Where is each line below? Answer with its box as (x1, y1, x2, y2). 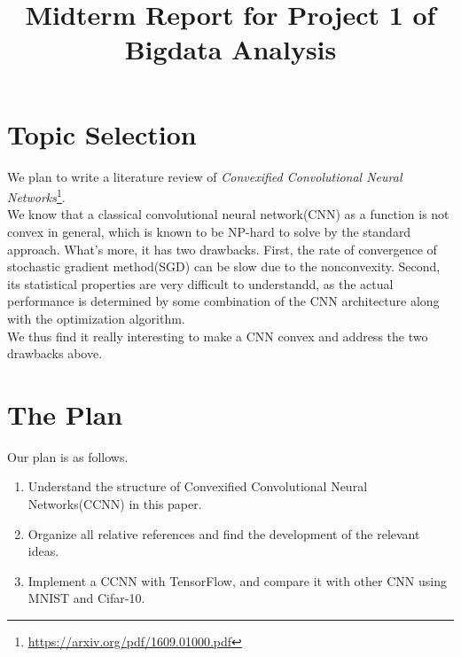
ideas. (27, 542, 59, 560)
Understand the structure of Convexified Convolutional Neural (27, 477, 368, 496)
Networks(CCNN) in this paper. (27, 495, 202, 512)
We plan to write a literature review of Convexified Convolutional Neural (7, 167, 402, 185)
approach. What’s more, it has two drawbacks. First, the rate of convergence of (7, 239, 437, 258)
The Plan (7, 395, 123, 432)
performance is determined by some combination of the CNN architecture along (7, 292, 440, 310)
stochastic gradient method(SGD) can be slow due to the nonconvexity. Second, (7, 257, 441, 276)
